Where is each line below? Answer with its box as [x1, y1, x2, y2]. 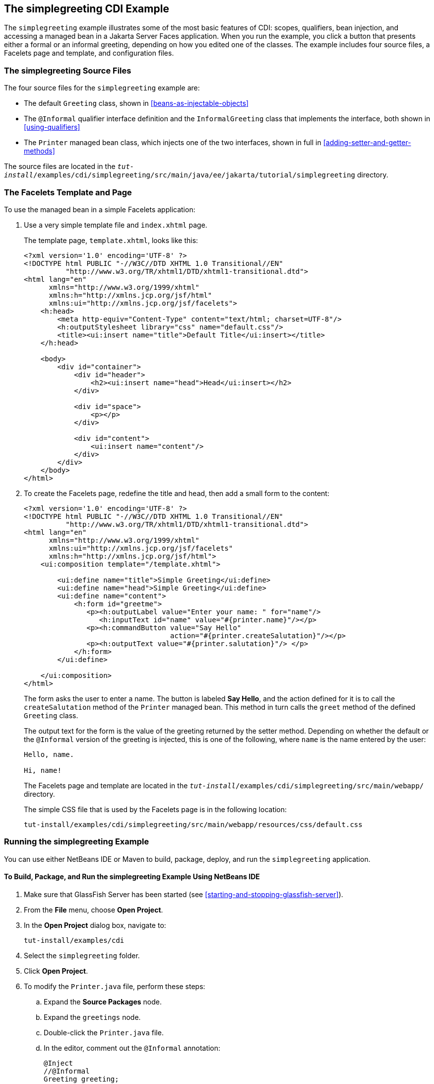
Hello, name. [24, 750, 74, 758]
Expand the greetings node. [44, 1012, 141, 1021]
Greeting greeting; [44, 1075, 119, 1083]
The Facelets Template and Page [4, 187, 132, 197]
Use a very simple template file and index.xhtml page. [24, 220, 207, 229]
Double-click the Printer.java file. [44, 1028, 164, 1037]
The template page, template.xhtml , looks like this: [24, 236, 198, 245]
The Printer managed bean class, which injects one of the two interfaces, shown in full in [24, 138, 321, 147]
